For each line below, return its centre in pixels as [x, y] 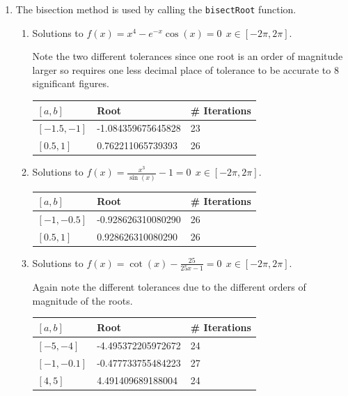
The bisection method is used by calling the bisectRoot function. [156, 9]
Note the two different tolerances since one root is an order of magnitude [188, 56]
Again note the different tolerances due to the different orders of [169, 287]
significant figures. [71, 83]
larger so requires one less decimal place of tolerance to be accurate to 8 [185, 69]
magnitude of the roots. [82, 300]
